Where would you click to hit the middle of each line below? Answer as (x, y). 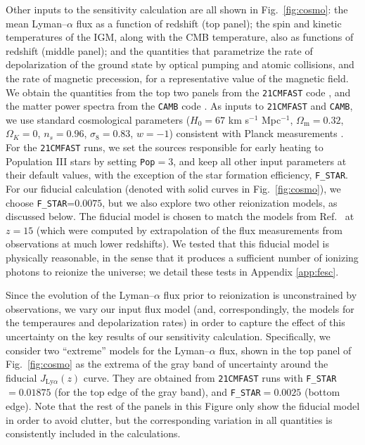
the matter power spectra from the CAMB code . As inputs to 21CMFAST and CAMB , (179, 106)
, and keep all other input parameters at (260, 161)
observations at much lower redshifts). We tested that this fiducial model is (167, 244)
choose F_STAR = (40, 202)
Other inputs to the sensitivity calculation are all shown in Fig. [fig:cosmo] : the (177, 9)
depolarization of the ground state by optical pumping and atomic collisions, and (180, 64)
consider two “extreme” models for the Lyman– (108, 350)
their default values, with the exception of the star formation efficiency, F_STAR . (177, 175)
